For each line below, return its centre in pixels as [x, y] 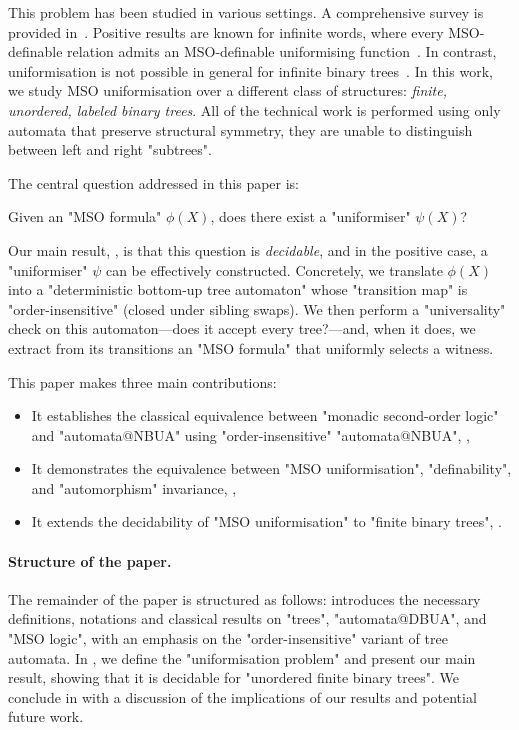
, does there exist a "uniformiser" [310, 216]
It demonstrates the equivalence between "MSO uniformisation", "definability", [271, 468]
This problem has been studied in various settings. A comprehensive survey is [246, 12]
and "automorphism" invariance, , [134, 487]
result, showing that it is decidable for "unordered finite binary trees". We [233, 677]
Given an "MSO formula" [85, 216]
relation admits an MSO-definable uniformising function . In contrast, [282, 51]
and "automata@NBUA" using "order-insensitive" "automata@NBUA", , [250, 434]
